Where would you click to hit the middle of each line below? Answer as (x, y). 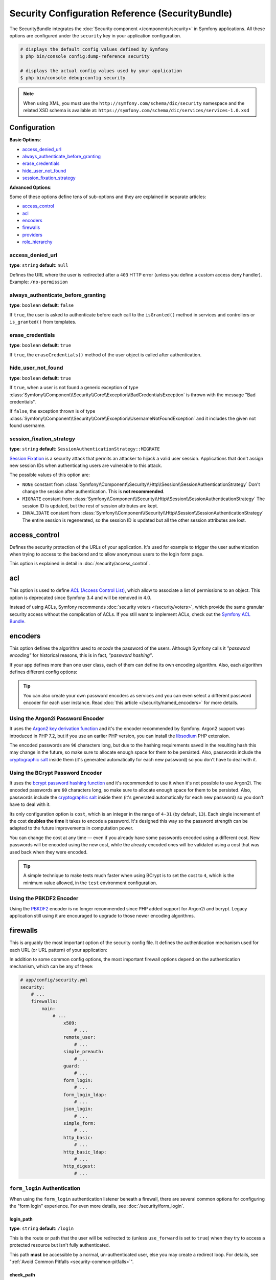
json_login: (78, 1109)
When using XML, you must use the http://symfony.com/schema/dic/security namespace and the (134, 103)
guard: (72, 1066)
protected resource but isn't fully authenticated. (60, 1245)
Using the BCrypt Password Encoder (56, 773)
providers (32, 234)
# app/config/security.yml (54, 980)
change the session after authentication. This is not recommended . (93, 492)
